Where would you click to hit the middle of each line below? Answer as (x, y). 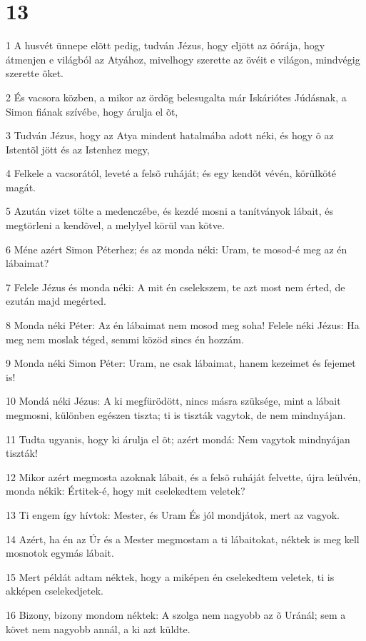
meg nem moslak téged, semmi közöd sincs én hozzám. (125, 339)
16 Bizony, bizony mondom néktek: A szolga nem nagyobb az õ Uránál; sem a (176, 614)
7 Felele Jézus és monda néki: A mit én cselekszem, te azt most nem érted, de (176, 287)
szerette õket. (35, 73)
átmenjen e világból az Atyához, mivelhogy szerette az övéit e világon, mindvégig (183, 59)
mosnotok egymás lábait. (60, 553)
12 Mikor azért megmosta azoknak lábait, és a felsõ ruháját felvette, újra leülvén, (183, 476)
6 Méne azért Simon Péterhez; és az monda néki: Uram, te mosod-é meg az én (177, 249)
